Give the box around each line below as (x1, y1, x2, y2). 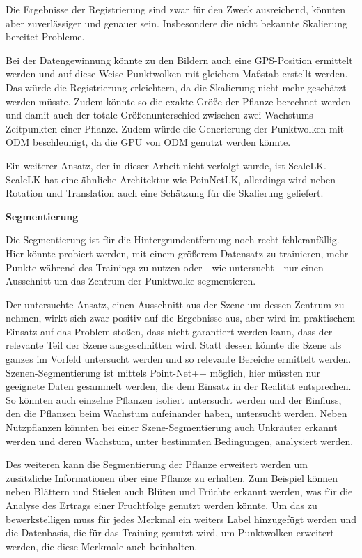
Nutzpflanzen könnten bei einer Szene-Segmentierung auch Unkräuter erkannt (6, 420, 338, 435)
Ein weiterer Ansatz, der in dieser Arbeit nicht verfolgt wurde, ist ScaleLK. (6, 158, 326, 172)
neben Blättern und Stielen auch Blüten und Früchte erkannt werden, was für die (6, 484, 353, 499)
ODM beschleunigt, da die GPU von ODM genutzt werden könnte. (6, 135, 291, 149)
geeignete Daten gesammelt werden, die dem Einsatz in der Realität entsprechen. (6, 379, 352, 393)
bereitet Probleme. (6, 29, 85, 44)
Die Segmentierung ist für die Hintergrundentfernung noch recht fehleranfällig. (6, 232, 340, 247)
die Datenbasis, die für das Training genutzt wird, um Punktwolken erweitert (6, 525, 334, 540)
